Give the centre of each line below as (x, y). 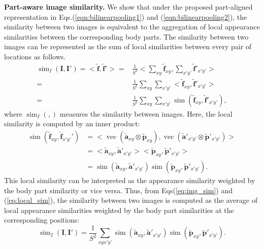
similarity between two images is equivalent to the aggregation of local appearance (132, 27)
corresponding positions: (42, 220)
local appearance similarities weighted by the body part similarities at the (119, 210)
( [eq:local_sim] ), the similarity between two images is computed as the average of (131, 200)
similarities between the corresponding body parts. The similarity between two (126, 36)
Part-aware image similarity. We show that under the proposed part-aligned (128, 7)
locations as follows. (35, 56)
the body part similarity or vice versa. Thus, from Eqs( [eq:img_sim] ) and (118, 190)
